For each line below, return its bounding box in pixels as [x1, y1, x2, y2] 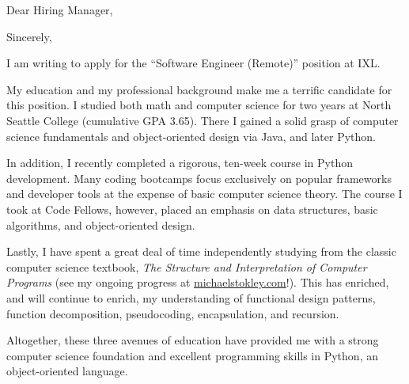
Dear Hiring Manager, [6, 2, 113, 17]
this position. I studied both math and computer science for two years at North [6, 97, 392, 113]
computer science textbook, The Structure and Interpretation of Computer [6, 258, 367, 275]
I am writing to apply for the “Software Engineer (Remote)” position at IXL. [6, 55, 381, 71]
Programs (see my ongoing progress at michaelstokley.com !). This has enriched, [6, 274, 389, 291]
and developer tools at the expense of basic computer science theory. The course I [6, 185, 403, 202]
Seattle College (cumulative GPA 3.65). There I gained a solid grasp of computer [6, 112, 399, 128]
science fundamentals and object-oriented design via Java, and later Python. [6, 127, 376, 144]
